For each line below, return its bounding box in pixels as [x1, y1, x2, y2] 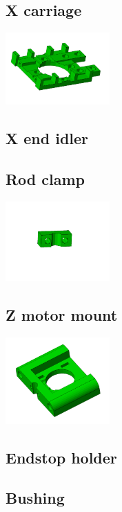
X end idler [6, 127, 89, 149]
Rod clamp [6, 168, 85, 190]
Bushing [6, 487, 65, 509]
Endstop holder [6, 446, 117, 468]
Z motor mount [6, 303, 118, 325]
